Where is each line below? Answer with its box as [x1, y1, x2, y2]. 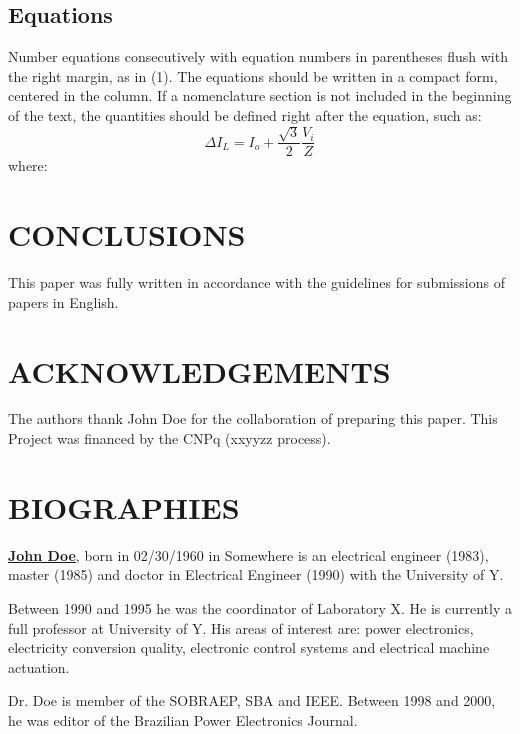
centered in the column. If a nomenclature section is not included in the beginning [8, 85, 512, 106]
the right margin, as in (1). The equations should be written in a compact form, [8, 65, 498, 86]
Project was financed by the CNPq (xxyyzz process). [8, 428, 331, 449]
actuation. [8, 656, 70, 677]
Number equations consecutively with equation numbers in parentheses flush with [8, 46, 508, 67]
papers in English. [8, 291, 119, 312]
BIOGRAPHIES [8, 486, 240, 527]
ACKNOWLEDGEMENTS [8, 350, 391, 391]
